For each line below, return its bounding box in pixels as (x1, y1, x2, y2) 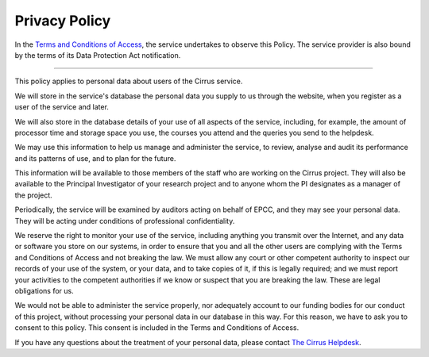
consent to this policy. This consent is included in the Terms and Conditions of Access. (14, 323, 300, 332)
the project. (14, 190, 53, 200)
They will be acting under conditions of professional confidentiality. (14, 216, 235, 225)
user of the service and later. (14, 102, 109, 112)
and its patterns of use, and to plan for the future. (14, 153, 176, 163)
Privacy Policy (14, 12, 111, 29)
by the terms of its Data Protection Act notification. (14, 50, 181, 59)
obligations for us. (14, 286, 75, 295)
